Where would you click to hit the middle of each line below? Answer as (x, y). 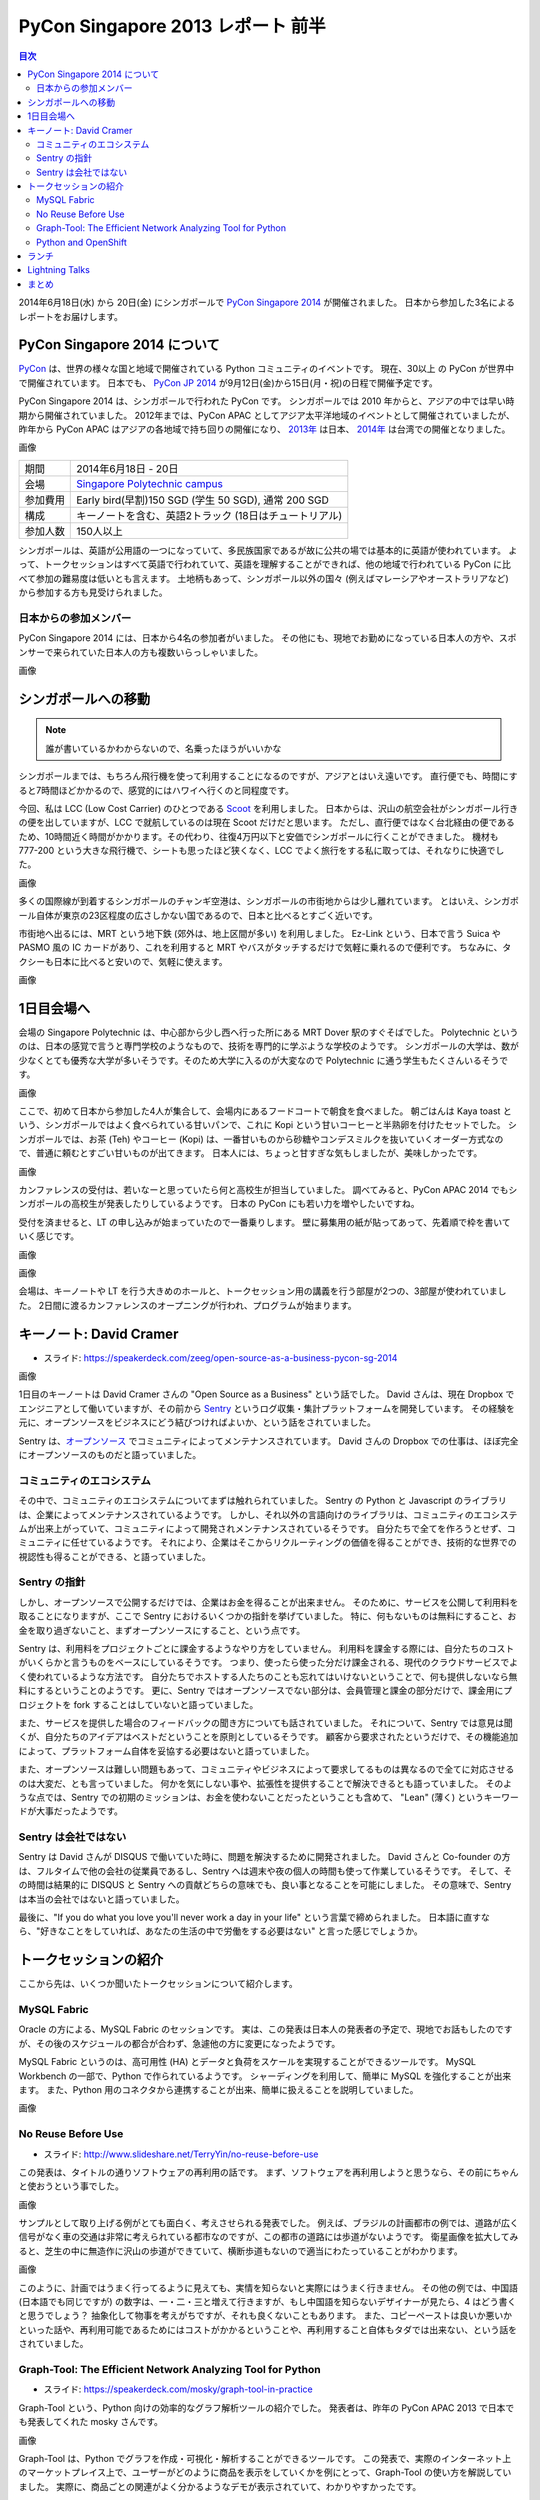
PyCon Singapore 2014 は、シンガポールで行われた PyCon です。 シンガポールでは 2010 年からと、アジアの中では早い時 (266, 401)
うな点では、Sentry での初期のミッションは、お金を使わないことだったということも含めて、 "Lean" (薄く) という (251, 1797)
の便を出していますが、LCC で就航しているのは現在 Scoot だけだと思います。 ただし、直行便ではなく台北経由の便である (266, 822)
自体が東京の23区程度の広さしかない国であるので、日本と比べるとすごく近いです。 (207, 915)
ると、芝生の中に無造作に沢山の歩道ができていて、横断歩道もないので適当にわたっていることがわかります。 (241, 2251)
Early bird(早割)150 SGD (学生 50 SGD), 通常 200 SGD (203, 500)
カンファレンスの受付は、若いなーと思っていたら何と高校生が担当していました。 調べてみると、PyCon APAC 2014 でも (263, 1189)
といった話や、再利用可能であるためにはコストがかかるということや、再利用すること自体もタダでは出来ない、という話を (268, 2329)
